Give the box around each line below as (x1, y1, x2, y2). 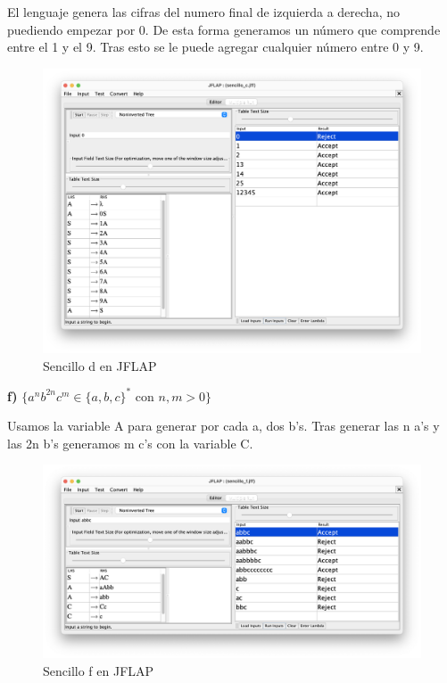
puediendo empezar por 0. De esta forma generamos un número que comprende (7, 20, 441, 38)
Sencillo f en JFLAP (43, 662, 154, 680)
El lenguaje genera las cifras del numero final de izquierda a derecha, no (7, 3, 400, 21)
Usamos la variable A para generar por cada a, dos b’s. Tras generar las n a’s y (7, 416, 440, 435)
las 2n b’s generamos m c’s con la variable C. (7, 433, 253, 452)
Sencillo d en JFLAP (43, 356, 157, 374)
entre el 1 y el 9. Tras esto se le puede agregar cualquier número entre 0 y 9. (7, 37, 424, 56)
